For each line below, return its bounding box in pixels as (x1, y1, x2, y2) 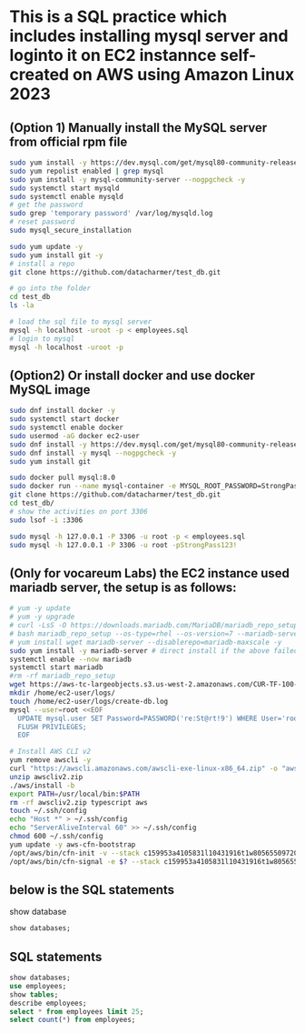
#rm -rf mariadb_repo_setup (9, 671, 116, 681)
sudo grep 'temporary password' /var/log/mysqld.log (9, 209, 213, 218)
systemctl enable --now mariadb (9, 655, 132, 664)
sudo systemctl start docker (9, 415, 120, 424)
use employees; (9, 981, 67, 990)
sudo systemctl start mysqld (9, 184, 120, 193)
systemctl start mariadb (9, 663, 103, 672)
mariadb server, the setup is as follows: (9, 579, 238, 595)
